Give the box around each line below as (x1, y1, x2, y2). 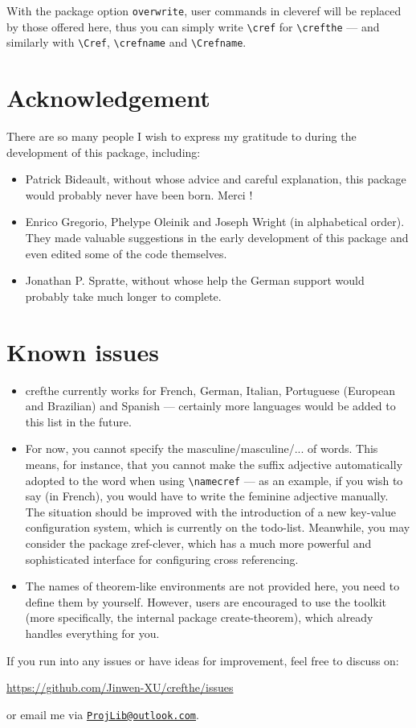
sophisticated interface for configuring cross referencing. (25, 550, 299, 567)
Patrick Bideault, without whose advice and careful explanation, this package (25, 171, 406, 187)
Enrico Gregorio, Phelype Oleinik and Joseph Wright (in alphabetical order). (25, 213, 405, 230)
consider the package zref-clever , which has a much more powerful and (25, 534, 372, 551)
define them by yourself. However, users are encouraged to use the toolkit (25, 593, 387, 610)
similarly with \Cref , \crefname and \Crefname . (6, 34, 247, 51)
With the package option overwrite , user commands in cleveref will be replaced (6, 2, 402, 19)
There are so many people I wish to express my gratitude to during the (6, 128, 357, 145)
